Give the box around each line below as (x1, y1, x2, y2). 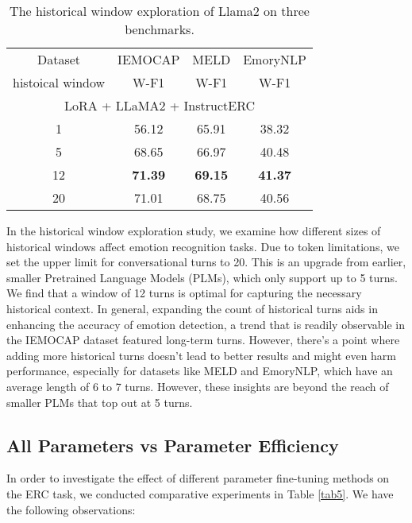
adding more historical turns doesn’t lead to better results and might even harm (6, 347, 397, 363)
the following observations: (6, 501, 136, 517)
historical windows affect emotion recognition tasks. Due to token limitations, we (6, 238, 399, 254)
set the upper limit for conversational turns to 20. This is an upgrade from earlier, (6, 254, 406, 270)
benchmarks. (125, 20, 194, 38)
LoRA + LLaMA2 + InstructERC (64, 96, 256, 114)
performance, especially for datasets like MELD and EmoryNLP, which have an (6, 362, 393, 379)
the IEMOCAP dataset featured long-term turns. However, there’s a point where (6, 331, 400, 348)
